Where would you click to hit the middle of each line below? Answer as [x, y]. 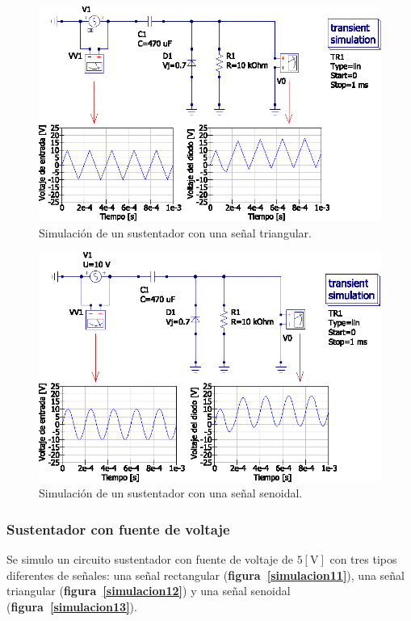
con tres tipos [363, 559]
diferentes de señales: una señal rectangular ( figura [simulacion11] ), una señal [205, 575]
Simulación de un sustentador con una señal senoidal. [171, 493]
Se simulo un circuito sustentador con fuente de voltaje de [150, 559]
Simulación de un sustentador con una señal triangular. [175, 232]
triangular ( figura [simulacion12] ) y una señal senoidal [149, 591]
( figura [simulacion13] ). [72, 607]
